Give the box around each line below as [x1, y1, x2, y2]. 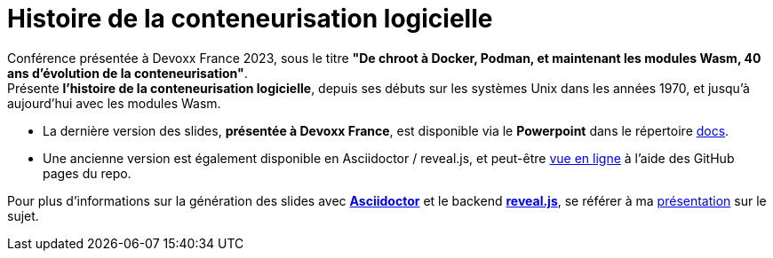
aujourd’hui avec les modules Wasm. [7, 95, 221, 111]
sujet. [7, 207, 39, 223]
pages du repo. [43, 165, 131, 181]
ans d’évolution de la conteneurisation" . [7, 65, 248, 81]
